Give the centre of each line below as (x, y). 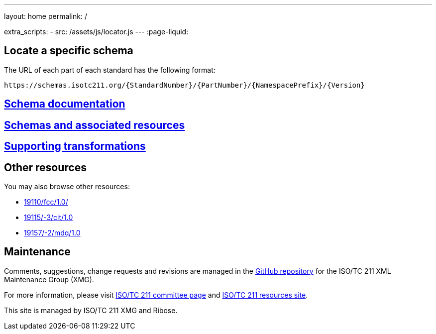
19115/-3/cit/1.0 (49, 217)
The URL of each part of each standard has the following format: (110, 70)
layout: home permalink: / (46, 16)
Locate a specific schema (69, 51)
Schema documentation (65, 104)
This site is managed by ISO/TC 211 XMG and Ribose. (91, 310)
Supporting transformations (75, 146)
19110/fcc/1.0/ (46, 202)
